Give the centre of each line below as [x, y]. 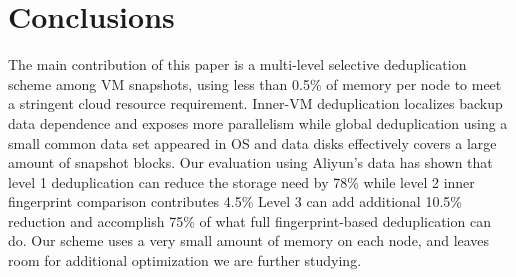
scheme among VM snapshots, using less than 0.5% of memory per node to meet [255, 83]
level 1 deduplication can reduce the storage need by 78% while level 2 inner [241, 181]
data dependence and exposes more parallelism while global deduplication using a [258, 122]
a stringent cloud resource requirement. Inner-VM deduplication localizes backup [255, 103]
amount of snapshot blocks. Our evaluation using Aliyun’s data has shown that [250, 162]
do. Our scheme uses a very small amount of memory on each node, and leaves [249, 240]
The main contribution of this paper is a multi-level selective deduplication [237, 64]
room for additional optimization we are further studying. [185, 260]
